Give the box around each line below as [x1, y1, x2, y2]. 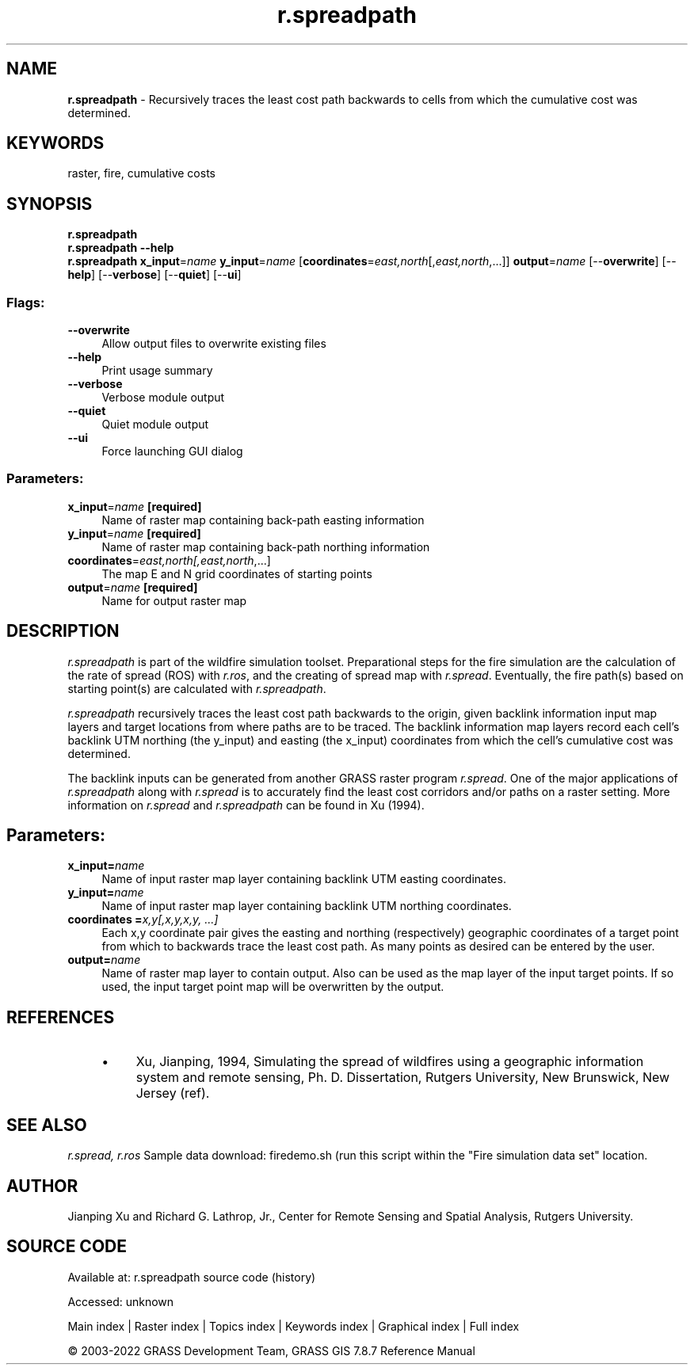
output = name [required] [67, 580, 198, 594]
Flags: [6, 294, 45, 310]
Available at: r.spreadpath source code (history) [67, 1270, 316, 1284]
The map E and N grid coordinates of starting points [101, 566, 372, 581]
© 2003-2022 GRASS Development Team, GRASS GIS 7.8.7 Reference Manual [67, 1343, 475, 1358]
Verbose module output [101, 390, 225, 405]
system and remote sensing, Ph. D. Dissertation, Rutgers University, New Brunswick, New [135, 1069, 670, 1086]
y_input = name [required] [67, 526, 201, 540]
